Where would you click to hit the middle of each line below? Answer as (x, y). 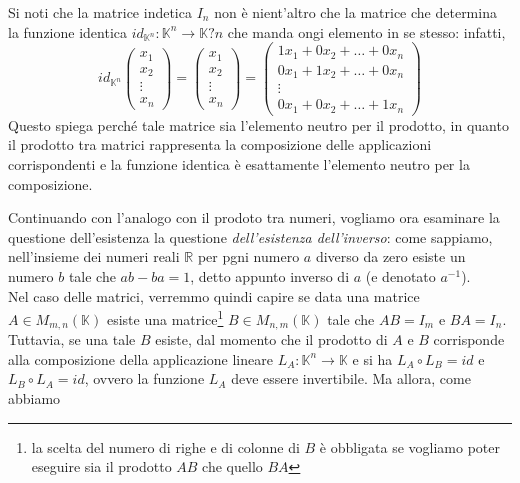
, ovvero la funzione (144, 378)
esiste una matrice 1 (165, 317)
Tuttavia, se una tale (72, 339)
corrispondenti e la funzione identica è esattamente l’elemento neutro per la (239, 163)
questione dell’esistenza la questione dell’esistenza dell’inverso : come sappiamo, (250, 236)
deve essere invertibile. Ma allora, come (351, 378)
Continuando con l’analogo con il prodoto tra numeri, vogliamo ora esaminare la (254, 217)
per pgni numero (248, 256)
